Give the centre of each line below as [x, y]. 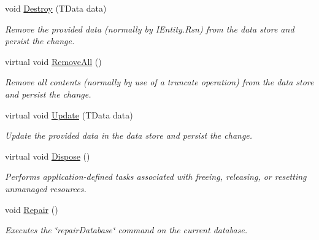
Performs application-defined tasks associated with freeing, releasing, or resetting [156, 176]
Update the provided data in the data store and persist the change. [129, 135]
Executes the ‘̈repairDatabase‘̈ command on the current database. [126, 230]
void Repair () [32, 209]
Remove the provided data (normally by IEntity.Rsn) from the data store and [150, 29]
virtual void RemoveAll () [53, 61]
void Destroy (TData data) [56, 8]
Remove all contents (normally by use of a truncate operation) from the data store [159, 82]
